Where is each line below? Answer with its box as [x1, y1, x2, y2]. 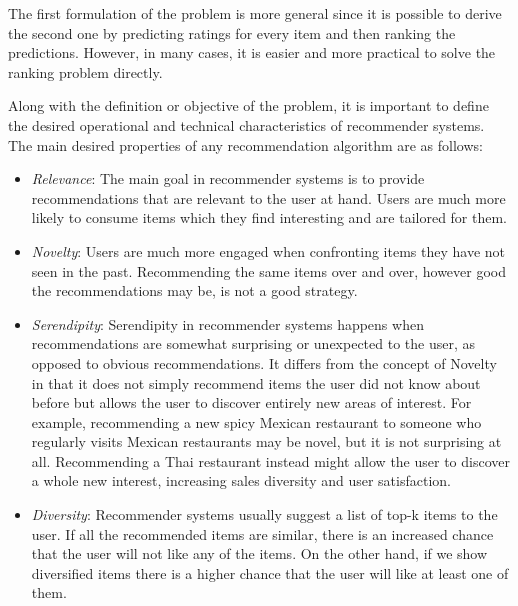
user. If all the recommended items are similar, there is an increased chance [31, 523, 494, 544]
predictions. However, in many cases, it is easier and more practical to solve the [8, 42, 496, 63]
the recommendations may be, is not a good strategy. [31, 280, 358, 301]
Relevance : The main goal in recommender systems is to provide [31, 168, 425, 189]
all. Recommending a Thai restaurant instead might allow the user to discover [31, 450, 510, 471]
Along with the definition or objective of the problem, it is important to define [8, 95, 489, 116]
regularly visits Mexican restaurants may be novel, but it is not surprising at [31, 431, 502, 452]
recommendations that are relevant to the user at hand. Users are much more [31, 187, 506, 208]
